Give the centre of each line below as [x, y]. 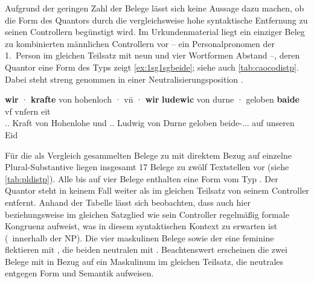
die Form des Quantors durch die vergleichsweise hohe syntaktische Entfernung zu [156, 20]
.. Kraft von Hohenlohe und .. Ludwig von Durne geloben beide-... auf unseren [150, 123]
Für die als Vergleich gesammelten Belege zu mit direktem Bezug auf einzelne [148, 155]
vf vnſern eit [28, 111]
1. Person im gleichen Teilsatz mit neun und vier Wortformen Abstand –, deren [152, 55]
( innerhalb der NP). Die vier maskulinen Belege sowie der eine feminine [139, 237]
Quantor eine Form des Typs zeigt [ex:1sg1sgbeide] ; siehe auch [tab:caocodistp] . [152, 67]
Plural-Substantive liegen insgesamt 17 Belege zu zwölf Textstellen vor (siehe [147, 167]
